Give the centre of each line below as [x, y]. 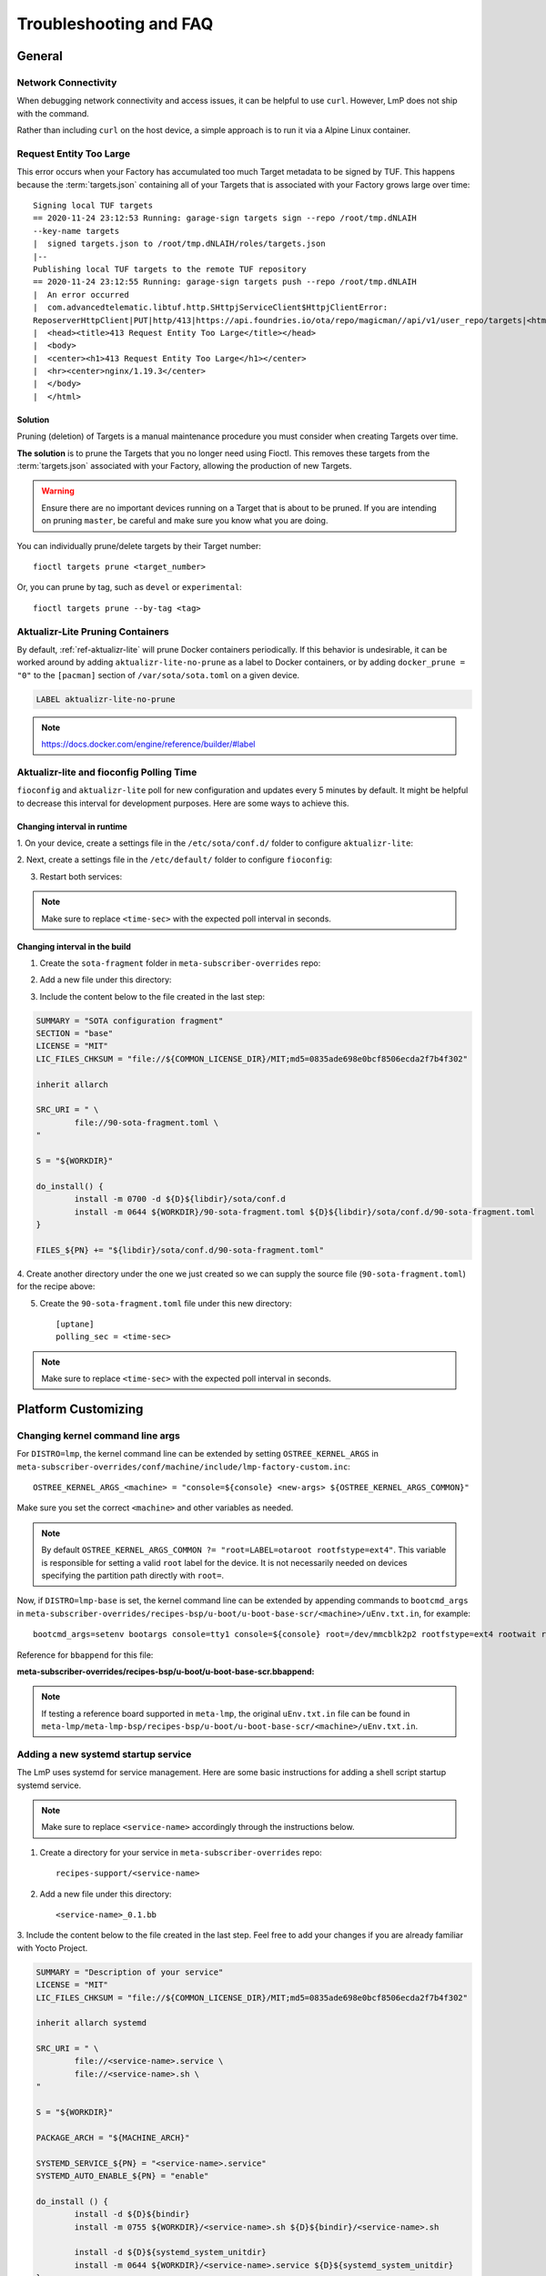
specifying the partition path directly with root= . [133, 1575]
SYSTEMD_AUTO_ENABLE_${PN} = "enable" [122, 2175]
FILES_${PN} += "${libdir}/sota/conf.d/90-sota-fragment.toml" [180, 1250]
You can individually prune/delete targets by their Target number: [139, 545]
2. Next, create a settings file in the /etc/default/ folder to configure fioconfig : [174, 859]
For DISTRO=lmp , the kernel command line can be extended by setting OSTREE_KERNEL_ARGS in [198, 1454]
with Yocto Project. [52, 1947]
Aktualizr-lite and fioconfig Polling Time [107, 772]
